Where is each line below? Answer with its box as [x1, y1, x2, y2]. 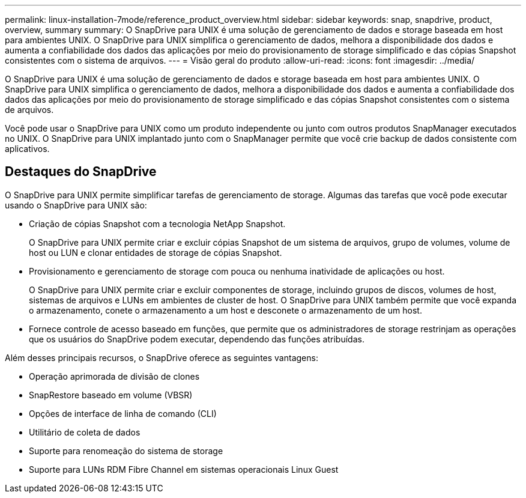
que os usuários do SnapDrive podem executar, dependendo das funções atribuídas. [29, 333, 364, 344]
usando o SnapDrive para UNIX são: [5, 199, 147, 210]
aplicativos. [5, 144, 50, 154]
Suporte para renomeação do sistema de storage [29, 445, 223, 456]
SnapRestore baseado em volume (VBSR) [29, 389, 193, 400]
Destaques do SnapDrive [5, 164, 157, 180]
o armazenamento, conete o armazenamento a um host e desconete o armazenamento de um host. [29, 305, 422, 315]
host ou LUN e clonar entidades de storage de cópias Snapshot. [29, 247, 282, 258]
